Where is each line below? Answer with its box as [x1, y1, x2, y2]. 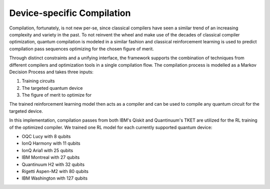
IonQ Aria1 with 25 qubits [21, 147, 73, 153]
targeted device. [9, 108, 43, 114]
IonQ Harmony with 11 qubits [21, 140, 80, 147]
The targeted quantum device [21, 85, 83, 91]
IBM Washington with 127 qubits [21, 175, 87, 182]
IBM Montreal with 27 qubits [21, 155, 80, 161]
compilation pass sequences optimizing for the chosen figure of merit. [9, 45, 154, 52]
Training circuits [21, 78, 55, 84]
